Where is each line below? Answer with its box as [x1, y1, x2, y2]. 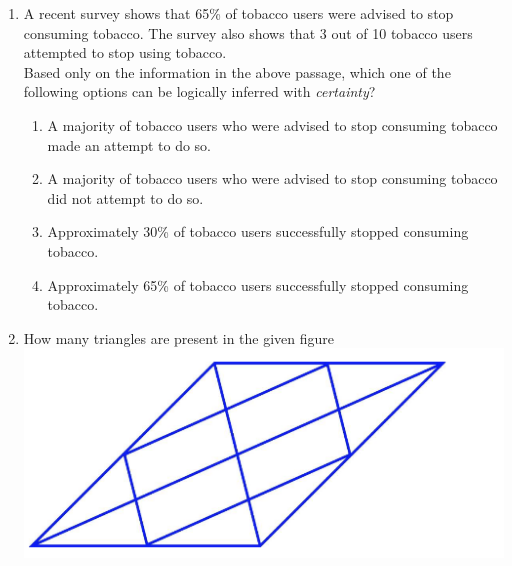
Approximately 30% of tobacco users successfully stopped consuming [47, 221, 469, 242]
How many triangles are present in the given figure [23, 327, 335, 348]
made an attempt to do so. [47, 134, 211, 155]
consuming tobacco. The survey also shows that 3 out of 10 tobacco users [23, 22, 473, 43]
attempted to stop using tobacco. [23, 42, 227, 63]
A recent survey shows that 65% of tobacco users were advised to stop [23, 3, 454, 23]
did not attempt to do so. [47, 187, 204, 208]
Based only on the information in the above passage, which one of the [23, 61, 451, 82]
